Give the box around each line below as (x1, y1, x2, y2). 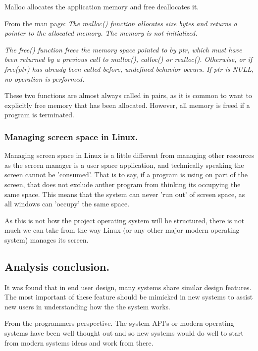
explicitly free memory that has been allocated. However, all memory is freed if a (4, 100, 250, 110)
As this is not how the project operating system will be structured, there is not (4, 215, 245, 225)
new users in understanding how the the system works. (4, 301, 171, 311)
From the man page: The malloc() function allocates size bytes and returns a (4, 18, 237, 28)
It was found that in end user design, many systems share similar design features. (4, 282, 252, 292)
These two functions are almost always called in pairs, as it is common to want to (4, 90, 252, 100)
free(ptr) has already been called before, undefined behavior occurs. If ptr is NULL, (4, 63, 254, 74)
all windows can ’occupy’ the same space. (4, 199, 130, 209)
